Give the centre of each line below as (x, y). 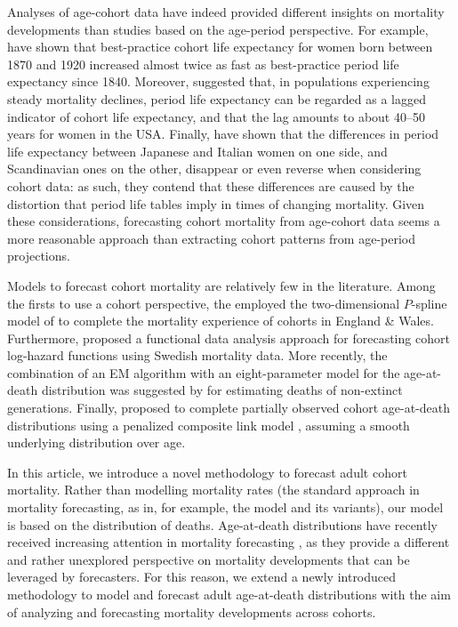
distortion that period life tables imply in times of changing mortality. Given (216, 203)
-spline (429, 303)
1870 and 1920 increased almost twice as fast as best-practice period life (203, 64)
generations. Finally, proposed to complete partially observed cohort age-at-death (229, 408)
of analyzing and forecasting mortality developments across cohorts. (192, 611)
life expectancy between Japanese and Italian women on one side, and (197, 151)
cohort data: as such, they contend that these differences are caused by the (211, 185)
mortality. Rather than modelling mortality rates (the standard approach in (213, 490)
